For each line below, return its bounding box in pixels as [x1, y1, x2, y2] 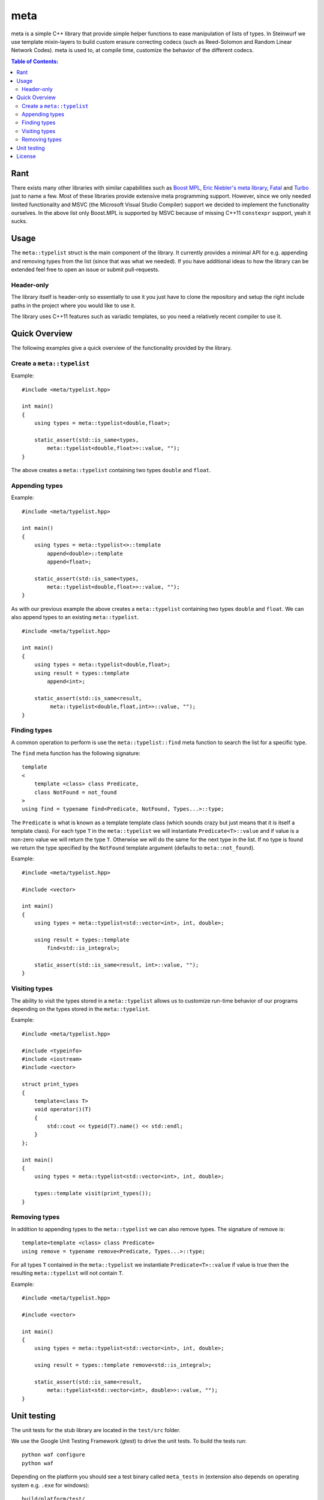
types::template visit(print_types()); [34, 1190, 152, 1197]
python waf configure [22, 1451, 85, 1458]
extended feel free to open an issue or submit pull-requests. [11, 266, 160, 273]
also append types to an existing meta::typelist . [11, 614, 139, 621]
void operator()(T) [34, 1106, 92, 1113]
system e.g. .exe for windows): [11, 1481, 90, 1489]
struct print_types [22, 1081, 79, 1088]
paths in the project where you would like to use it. [11, 302, 136, 309]
